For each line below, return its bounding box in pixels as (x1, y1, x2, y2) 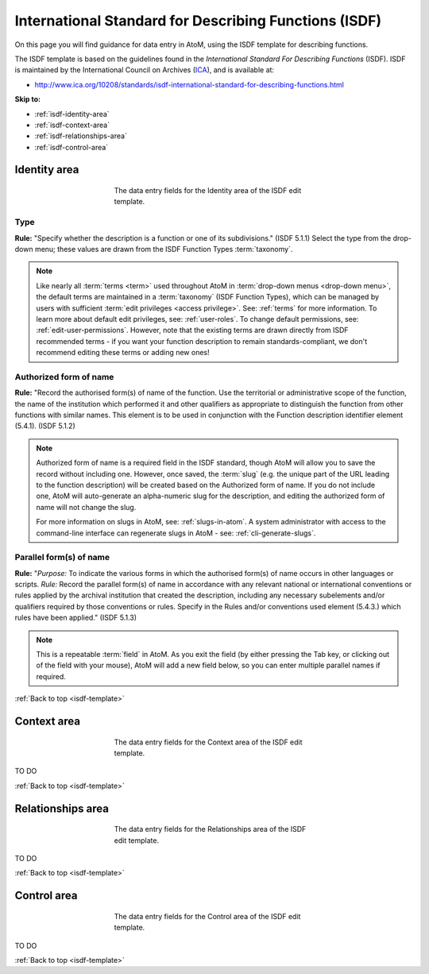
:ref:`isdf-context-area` (34, 120, 110, 129)
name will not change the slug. (36, 502, 137, 512)
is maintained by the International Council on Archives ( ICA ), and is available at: (14, 65, 274, 75)
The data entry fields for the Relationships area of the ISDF (114, 825, 307, 834)
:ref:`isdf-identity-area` (34, 109, 110, 118)
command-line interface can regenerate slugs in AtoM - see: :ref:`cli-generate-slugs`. (36, 528, 316, 538)
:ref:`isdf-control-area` (34, 142, 109, 152)
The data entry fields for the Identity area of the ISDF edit (114, 186, 302, 195)
